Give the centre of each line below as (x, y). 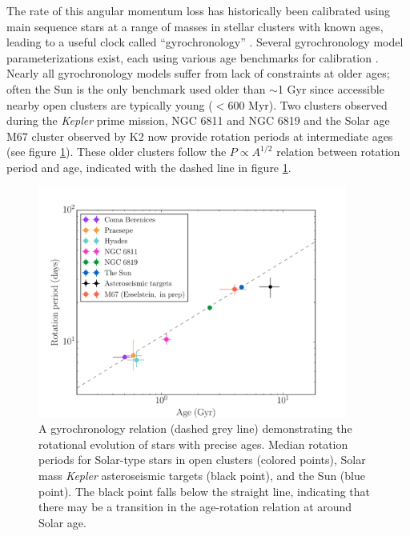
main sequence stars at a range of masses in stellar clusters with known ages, (195, 26)
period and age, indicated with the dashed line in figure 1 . (149, 167)
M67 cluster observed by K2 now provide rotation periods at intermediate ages (200, 136)
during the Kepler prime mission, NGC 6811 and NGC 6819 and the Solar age (198, 120)
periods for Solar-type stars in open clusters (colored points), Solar (202, 460)
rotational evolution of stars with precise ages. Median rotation (193, 444)
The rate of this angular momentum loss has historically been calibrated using (198, 10)
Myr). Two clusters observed (318, 104)
